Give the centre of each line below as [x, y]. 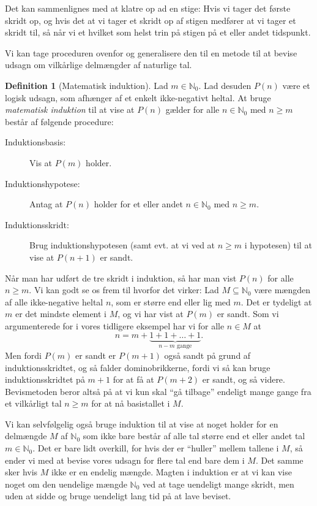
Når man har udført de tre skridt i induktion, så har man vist [121, 278]
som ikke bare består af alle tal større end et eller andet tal [194, 436]
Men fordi [23, 355]
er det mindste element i [61, 314]
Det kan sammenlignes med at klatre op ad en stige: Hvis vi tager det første [148, 8]
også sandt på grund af [207, 355]
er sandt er [96, 355]
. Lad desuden [225, 85]
